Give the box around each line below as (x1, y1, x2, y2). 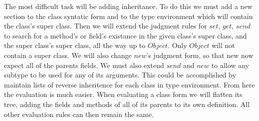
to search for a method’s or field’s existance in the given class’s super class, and (4, 30, 247, 40)
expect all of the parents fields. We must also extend (4, 59, 164, 70)
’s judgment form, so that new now (146, 49, 254, 60)
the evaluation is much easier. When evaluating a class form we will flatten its (4, 89, 243, 99)
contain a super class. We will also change (4, 49, 132, 60)
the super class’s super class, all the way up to (4, 40, 146, 50)
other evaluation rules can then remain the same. (4, 108, 154, 119)
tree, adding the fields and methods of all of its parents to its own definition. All (4, 98, 250, 109)
